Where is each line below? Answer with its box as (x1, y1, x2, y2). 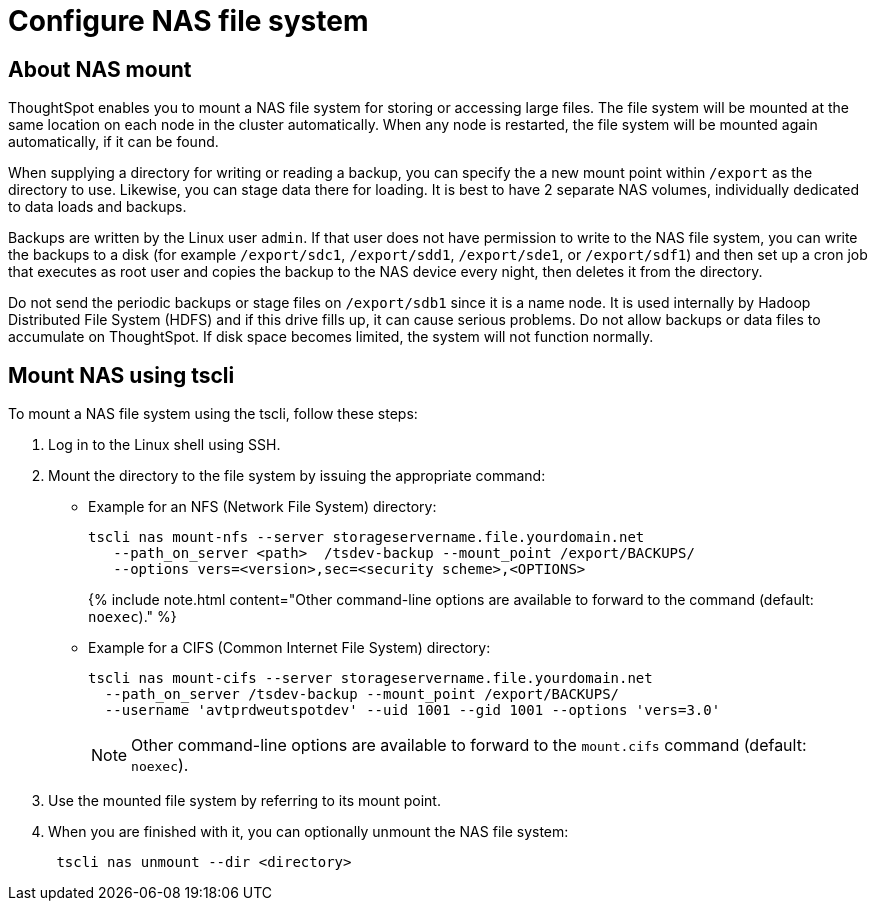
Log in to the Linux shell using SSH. (48, 436, 281, 454)
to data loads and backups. (8, 198, 187, 216)
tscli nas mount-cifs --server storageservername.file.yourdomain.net (88, 670, 653, 687)
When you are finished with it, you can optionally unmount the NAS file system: (48, 823, 569, 841)
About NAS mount (8, 56, 192, 82)
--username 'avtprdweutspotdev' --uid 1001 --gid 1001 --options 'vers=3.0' (104, 702, 721, 719)
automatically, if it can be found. (8, 133, 219, 151)
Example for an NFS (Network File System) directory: (88, 498, 437, 516)
